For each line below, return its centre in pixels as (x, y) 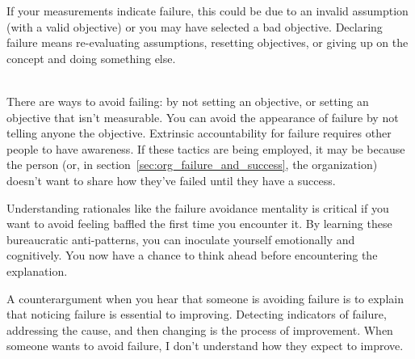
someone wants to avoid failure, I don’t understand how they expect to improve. (205, 346)
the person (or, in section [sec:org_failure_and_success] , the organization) (192, 165)
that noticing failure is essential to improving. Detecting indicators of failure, (197, 314)
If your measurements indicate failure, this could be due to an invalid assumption (207, 11)
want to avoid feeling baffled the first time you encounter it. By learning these (199, 224)
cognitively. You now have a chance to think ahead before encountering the (192, 255)
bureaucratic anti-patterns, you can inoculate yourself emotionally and (181, 239)
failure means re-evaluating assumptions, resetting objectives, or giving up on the (207, 42)
